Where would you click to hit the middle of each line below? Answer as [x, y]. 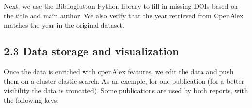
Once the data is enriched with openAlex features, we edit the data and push [119, 71]
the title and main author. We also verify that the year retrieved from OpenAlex [124, 15]
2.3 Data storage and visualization [92, 51]
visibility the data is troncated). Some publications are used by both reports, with [126, 90]
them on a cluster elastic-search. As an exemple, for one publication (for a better [124, 81]
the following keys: [32, 100]
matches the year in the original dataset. [64, 25]
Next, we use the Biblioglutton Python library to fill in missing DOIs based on [121, 6]
